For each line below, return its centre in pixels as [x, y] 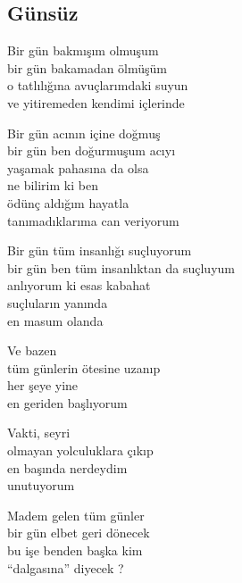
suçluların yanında [58, 302]
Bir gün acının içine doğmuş [84, 133]
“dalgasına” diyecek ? [66, 567]
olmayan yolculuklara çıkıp [80, 450]
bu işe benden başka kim [75, 550]
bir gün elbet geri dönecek [79, 533]
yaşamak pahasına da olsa [78, 167]
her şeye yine [43, 385]
